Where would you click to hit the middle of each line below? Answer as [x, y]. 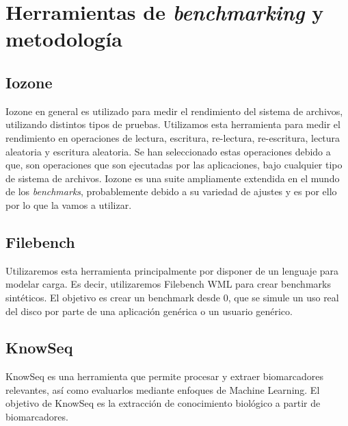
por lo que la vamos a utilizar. [69, 204]
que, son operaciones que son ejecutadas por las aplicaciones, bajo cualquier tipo [174, 165]
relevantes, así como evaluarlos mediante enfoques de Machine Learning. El [163, 389]
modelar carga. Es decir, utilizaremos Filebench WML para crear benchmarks [168, 284]
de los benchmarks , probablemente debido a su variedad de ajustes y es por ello [171, 191]
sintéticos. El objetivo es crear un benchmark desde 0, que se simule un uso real [172, 297]
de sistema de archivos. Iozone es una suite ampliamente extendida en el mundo [173, 178]
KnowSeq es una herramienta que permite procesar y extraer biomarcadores [164, 376]
